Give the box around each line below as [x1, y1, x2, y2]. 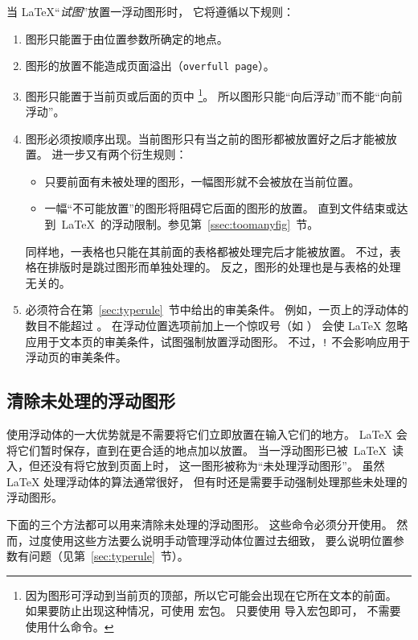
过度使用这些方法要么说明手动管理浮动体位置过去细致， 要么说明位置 [28, 531, 393, 548]
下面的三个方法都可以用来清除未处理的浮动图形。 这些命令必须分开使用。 [6, 516, 393, 533]
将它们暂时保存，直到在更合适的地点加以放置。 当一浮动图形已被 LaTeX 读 [6, 441, 404, 458]
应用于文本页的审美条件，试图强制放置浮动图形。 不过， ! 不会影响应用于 [25, 332, 411, 349]
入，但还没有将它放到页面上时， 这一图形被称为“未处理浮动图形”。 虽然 [6, 457, 385, 474]
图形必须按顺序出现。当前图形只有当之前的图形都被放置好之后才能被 [25, 130, 386, 147]
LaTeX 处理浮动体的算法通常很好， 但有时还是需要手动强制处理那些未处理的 [6, 473, 408, 489]
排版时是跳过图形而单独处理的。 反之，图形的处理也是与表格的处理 [47, 258, 401, 275]
